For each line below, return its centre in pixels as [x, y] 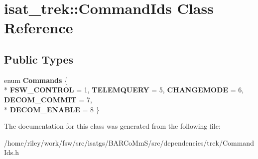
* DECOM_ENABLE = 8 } [52, 109]
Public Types [39, 59]
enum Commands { [36, 80]
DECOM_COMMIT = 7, [48, 99]
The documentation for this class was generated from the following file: [112, 126]
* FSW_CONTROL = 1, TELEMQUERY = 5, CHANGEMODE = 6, [124, 90]
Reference [39, 28]
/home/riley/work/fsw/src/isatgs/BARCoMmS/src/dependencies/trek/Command [129, 142]
